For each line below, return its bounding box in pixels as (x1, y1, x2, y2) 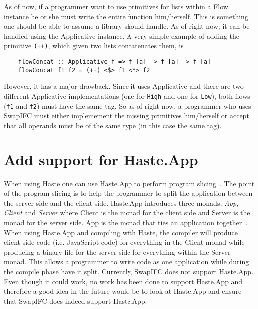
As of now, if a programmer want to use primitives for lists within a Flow (4, 1, 228, 11)
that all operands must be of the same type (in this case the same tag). (4, 120, 222, 130)
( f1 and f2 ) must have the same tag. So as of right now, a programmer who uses (4, 100, 251, 111)
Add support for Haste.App (4, 149, 198, 169)
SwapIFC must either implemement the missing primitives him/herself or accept (4, 110, 249, 121)
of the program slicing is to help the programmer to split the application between (4, 188, 253, 198)
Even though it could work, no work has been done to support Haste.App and (4, 276, 243, 286)
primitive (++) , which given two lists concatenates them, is (4, 40, 184, 51)
